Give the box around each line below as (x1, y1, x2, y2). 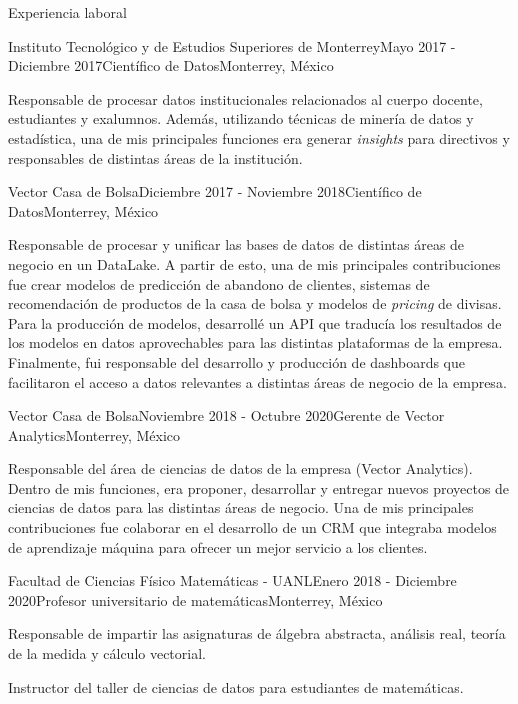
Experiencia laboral (8, 2, 127, 22)
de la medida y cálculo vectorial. (8, 643, 206, 664)
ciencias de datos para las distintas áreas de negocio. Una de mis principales (8, 497, 474, 518)
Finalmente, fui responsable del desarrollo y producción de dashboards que (8, 351, 465, 372)
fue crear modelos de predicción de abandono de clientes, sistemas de (8, 273, 430, 294)
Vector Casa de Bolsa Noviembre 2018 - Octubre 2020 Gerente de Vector (8, 405, 445, 426)
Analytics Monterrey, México (8, 424, 181, 445)
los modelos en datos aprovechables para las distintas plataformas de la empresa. (8, 332, 503, 353)
